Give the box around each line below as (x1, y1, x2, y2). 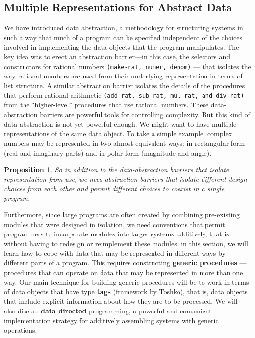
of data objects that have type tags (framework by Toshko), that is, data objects (4, 286, 248, 296)
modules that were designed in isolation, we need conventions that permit (4, 219, 225, 229)
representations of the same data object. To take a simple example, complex (4, 128, 232, 138)
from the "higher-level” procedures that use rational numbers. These (4, 100, 209, 110)
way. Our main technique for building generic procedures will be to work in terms (4, 277, 249, 287)
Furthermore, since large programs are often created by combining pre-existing (4, 209, 240, 220)
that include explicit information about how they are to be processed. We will (4, 296, 238, 306)
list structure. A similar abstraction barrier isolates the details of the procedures (4, 80, 245, 90)
